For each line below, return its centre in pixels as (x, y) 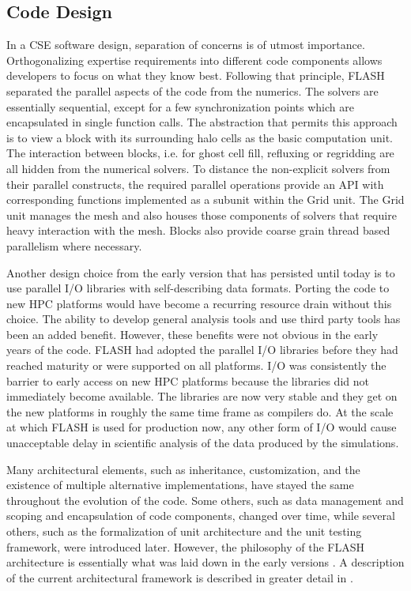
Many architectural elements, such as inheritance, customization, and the (183, 469)
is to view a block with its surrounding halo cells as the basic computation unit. (200, 137)
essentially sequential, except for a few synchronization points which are (180, 106)
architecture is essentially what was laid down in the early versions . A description (205, 562)
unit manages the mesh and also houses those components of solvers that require (202, 215)
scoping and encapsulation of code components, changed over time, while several (201, 516)
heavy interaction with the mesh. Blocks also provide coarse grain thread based (198, 230)
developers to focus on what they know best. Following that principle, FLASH (196, 75)
